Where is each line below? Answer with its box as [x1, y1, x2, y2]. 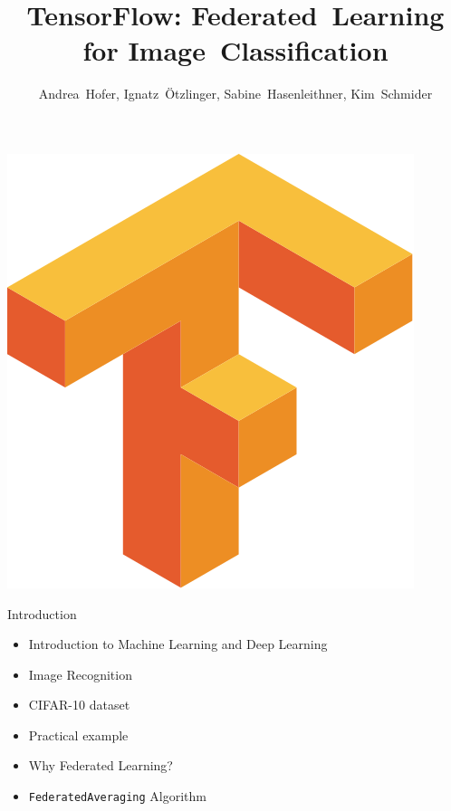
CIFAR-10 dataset [28, 695, 130, 714]
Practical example [28, 725, 129, 744]
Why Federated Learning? [28, 756, 173, 775]
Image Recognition [28, 664, 132, 683]
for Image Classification [82, 32, 389, 69]
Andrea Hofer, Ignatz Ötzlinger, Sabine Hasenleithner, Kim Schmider [38, 84, 433, 103]
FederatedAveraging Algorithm [28, 787, 206, 806]
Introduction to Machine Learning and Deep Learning [28, 634, 328, 654]
